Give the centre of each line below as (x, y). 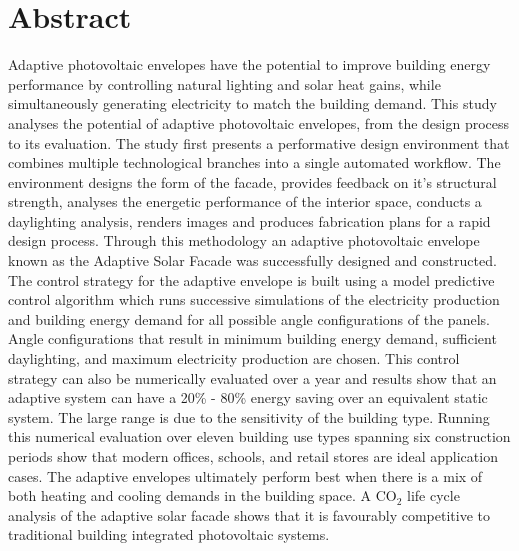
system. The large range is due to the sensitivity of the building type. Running (249, 416)
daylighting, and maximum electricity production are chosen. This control (234, 358)
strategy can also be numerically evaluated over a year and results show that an (252, 377)
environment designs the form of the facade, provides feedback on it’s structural (252, 181)
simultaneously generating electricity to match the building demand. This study (252, 103)
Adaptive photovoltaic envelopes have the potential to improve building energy (249, 64)
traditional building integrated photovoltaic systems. (169, 534)
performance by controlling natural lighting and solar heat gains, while (224, 83)
